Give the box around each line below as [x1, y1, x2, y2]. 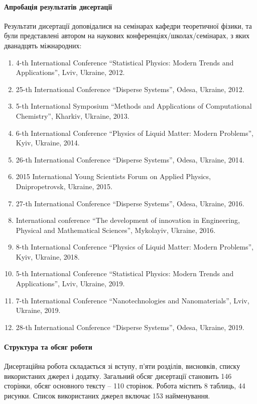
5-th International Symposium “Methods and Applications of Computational [16, 101, 252, 111]
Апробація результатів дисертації [4, 1, 112, 12]
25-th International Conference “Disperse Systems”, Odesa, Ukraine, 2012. [16, 84, 244, 94]
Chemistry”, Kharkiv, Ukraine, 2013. [16, 110, 130, 121]
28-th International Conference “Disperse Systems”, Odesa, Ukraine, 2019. [16, 321, 244, 332]
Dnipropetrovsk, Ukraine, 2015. [16, 181, 112, 191]
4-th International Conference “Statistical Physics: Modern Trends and [16, 57, 234, 67]
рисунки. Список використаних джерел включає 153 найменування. [4, 390, 210, 401]
